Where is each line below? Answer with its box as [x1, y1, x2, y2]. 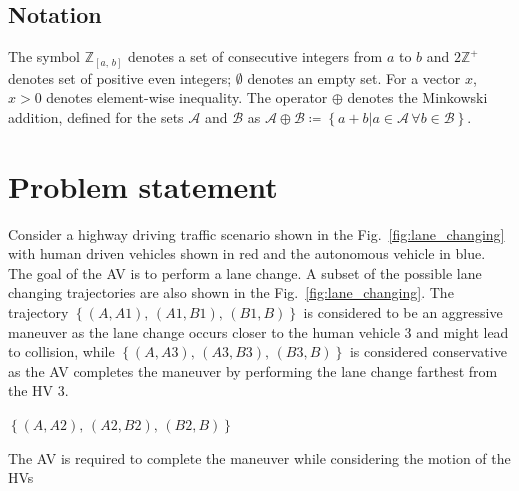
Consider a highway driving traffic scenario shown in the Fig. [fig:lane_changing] [8, 223, 505, 244]
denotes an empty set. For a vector [247, 67, 461, 88]
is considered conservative [349, 341, 507, 362]
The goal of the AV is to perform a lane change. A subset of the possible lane [8, 262, 482, 283]
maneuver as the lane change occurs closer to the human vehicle [8, 321, 400, 342]
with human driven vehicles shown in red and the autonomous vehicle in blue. [8, 243, 486, 264]
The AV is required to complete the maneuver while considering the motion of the [8, 447, 511, 468]
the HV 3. [8, 380, 69, 401]
